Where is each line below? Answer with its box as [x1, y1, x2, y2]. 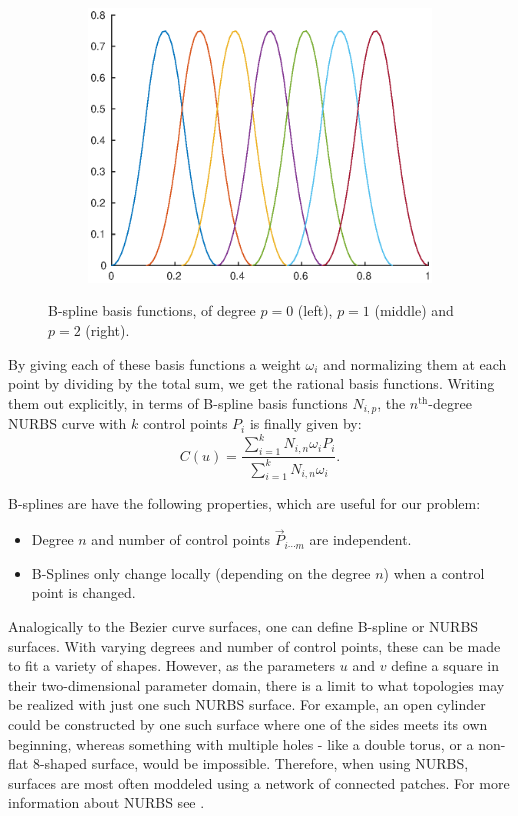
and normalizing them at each [323, 353, 507, 374]
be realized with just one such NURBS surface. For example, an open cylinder [8, 694, 486, 715]
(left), [297, 300, 333, 321]
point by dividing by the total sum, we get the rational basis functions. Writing [8, 373, 495, 394]
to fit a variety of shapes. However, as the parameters [8, 655, 336, 676]
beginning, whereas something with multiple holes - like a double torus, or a [8, 733, 474, 754]
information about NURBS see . [8, 792, 205, 813]
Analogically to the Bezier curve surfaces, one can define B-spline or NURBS [8, 615, 479, 636]
